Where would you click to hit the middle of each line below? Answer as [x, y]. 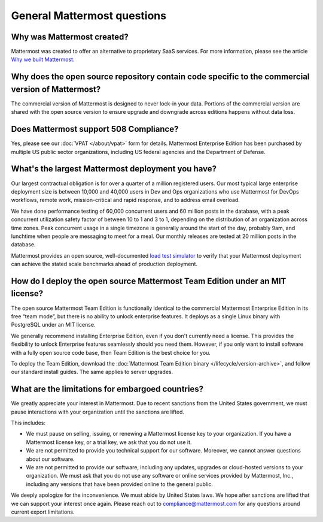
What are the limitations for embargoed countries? [107, 389]
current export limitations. [43, 512]
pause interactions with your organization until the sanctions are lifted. [98, 412]
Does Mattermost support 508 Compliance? [95, 129]
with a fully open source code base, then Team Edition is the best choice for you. [111, 352]
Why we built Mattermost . [43, 59]
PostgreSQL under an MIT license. [53, 325]
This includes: [28, 423]
